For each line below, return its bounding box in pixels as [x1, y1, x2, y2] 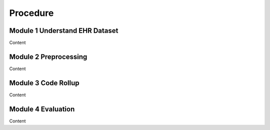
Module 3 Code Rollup [9, 79, 79, 87]
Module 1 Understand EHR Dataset [9, 26, 118, 35]
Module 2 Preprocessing [9, 52, 87, 61]
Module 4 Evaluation [9, 105, 75, 113]
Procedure [9, 7, 54, 18]
